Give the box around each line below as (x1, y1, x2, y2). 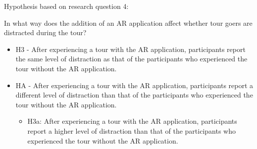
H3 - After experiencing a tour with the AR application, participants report (15, 44, 246, 54)
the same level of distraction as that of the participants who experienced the (15, 53, 248, 64)
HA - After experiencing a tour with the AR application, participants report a (15, 80, 254, 90)
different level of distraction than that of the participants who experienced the (15, 90, 253, 100)
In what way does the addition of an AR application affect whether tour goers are (4, 17, 253, 28)
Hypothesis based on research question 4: (4, 1, 129, 11)
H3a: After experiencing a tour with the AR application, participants (27, 116, 237, 126)
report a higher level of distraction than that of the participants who (27, 125, 236, 136)
